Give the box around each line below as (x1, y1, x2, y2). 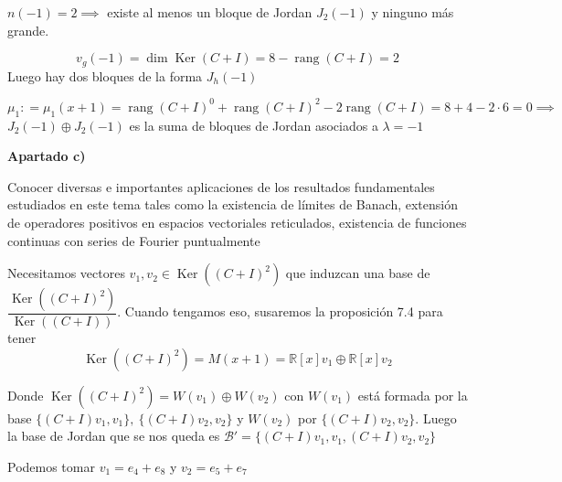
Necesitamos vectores (7, 263, 125, 283)
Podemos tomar (7, 456, 95, 476)
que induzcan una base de (285, 263, 430, 283)
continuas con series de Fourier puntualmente (7, 230, 260, 250)
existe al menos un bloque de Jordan (107, 3, 313, 21)
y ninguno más (371, 3, 454, 21)
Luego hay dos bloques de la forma (7, 66, 203, 85)
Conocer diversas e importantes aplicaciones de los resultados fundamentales (7, 177, 435, 196)
